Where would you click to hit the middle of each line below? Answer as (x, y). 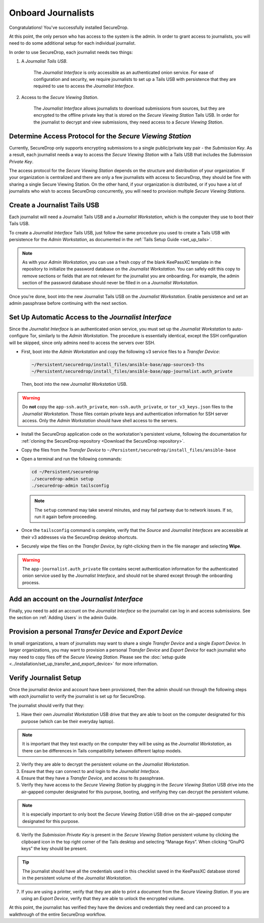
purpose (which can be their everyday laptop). (68, 721)
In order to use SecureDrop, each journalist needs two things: (71, 52)
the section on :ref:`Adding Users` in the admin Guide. (63, 618)
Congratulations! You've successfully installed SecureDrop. (69, 27)
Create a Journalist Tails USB (54, 205)
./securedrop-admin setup (63, 479)
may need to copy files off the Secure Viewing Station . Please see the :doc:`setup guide (98, 657)
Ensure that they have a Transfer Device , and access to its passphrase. (93, 778)
